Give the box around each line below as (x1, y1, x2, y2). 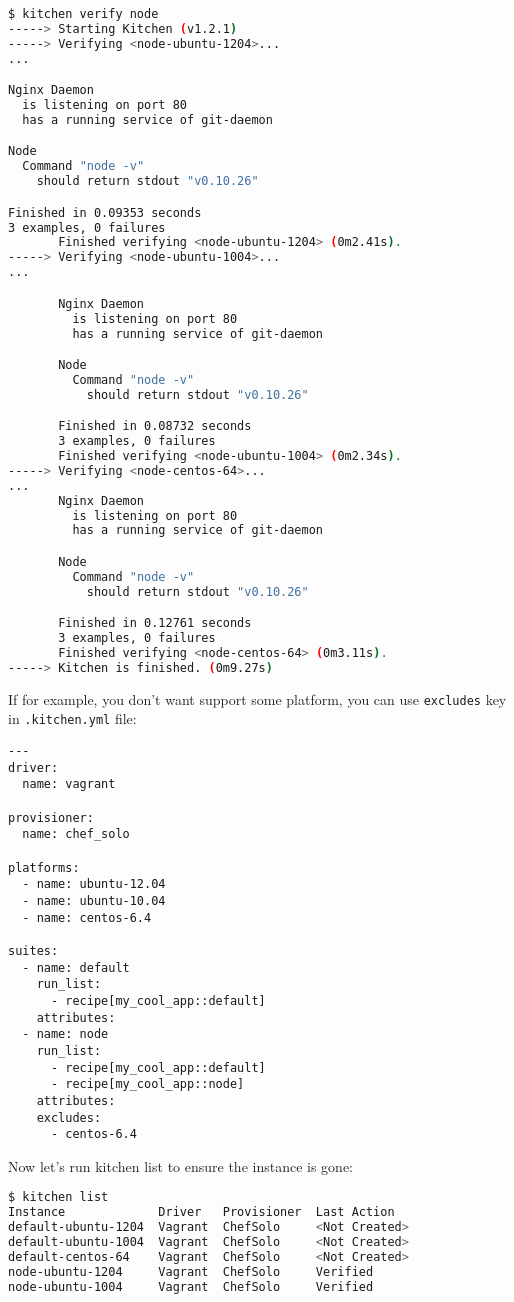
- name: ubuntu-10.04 (22, 893, 166, 908)
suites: (8, 943, 59, 958)
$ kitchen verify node (8, 7, 159, 21)
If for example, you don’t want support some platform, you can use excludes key (8, 688, 507, 709)
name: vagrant (22, 777, 116, 792)
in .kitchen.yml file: (8, 708, 137, 729)
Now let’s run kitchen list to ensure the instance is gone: (8, 1155, 353, 1176)
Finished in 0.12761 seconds (58, 616, 252, 631)
